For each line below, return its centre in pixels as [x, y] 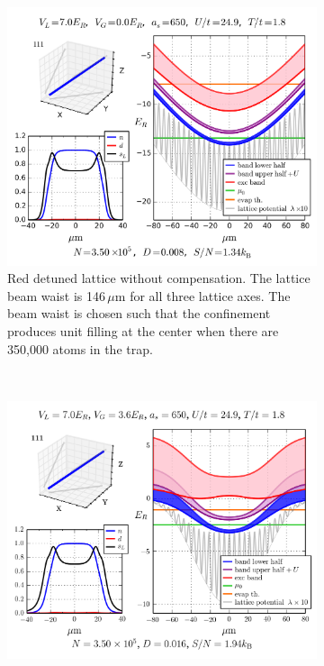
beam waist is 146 [57, 295]
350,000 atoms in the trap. [80, 348]
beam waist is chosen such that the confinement [139, 313]
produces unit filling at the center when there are [143, 330]
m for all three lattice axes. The [202, 295]
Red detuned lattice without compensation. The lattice [159, 278]
